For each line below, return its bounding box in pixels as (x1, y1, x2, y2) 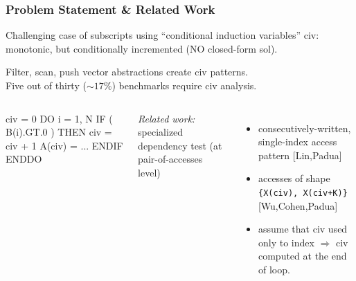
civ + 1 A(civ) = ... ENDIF (6, 138, 123, 152)
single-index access (258, 134, 337, 149)
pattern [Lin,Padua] (258, 147, 342, 162)
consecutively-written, (258, 120, 351, 135)
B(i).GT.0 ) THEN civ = (6, 125, 112, 139)
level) (138, 165, 161, 179)
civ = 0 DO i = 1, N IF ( (6, 111, 113, 125)
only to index (258, 235, 314, 249)
